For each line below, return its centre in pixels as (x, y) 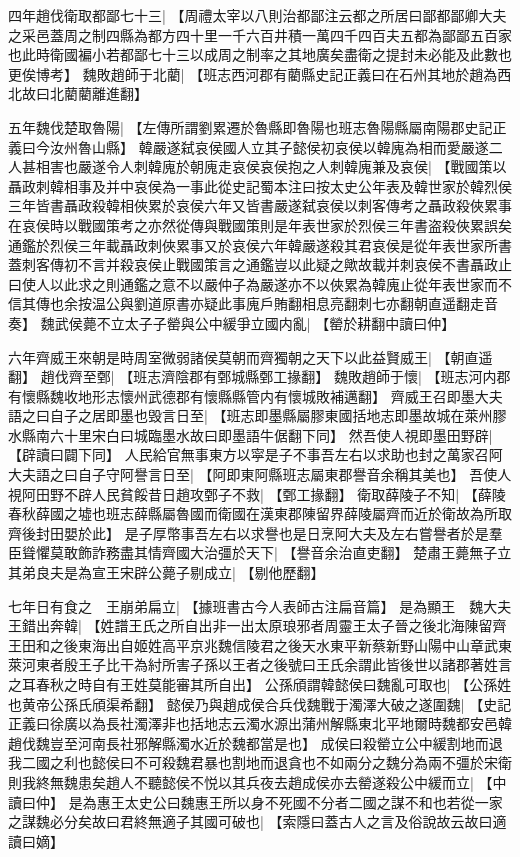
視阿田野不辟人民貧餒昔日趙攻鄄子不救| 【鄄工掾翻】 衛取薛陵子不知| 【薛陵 (257, 493)
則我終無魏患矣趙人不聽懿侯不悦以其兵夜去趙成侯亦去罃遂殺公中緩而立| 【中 (257, 781)
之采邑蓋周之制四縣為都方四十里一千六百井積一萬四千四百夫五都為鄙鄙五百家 (260, 34)
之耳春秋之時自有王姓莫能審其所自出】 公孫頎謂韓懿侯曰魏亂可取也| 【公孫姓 (260, 684)
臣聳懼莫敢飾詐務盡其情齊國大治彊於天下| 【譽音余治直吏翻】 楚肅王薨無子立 (260, 552)
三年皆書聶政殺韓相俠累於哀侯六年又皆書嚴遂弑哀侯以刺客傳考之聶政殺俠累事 (260, 205)
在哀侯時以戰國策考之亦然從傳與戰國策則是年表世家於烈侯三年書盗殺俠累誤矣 (260, 224)
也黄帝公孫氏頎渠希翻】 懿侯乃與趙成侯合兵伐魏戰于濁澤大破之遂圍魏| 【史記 (260, 703)
